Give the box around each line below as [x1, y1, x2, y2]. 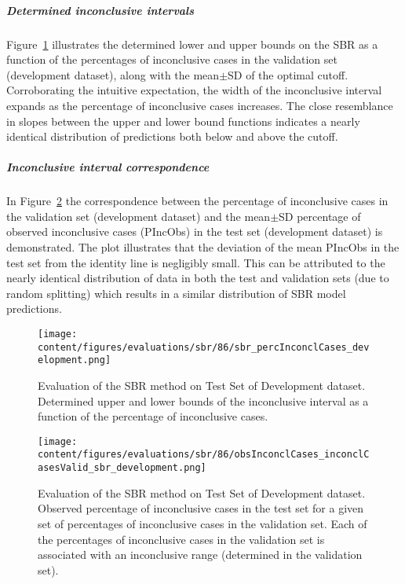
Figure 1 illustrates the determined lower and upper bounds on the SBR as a [6, 35, 378, 52]
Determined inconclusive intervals [6, 2, 195, 18]
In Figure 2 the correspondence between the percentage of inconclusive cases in [6, 193, 389, 209]
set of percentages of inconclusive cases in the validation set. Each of [38, 515, 367, 531]
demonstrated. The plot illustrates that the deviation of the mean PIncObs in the [6, 239, 400, 255]
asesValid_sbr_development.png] [38, 462, 206, 474]
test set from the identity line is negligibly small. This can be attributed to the [6, 254, 385, 270]
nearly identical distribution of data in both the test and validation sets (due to [6, 270, 389, 286]
